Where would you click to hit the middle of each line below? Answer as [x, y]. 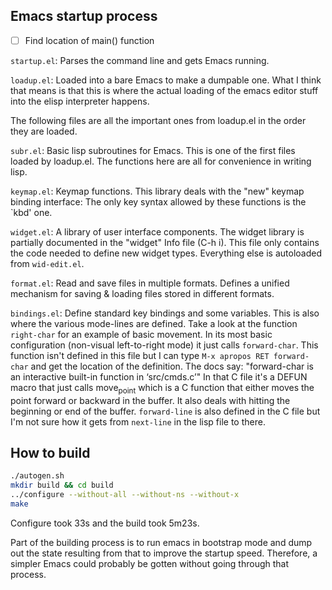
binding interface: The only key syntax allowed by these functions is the [158, 201]
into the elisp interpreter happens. [80, 101]
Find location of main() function [89, 40]
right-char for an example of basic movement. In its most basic [141, 334]
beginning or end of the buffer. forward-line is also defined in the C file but [165, 411]
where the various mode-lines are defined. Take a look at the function [154, 323]
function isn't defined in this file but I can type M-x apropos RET [140, 355]
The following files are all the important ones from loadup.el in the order [158, 120]
